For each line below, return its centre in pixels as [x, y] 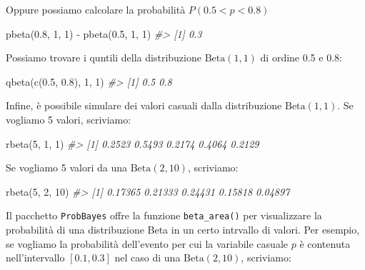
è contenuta [325, 243]
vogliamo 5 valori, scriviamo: [69, 119]
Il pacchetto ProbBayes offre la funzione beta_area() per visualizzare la [164, 215]
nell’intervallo [35, 257]
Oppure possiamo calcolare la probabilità [96, 9]
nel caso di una [147, 257]
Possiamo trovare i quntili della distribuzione [104, 57]
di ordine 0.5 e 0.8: [301, 57]
